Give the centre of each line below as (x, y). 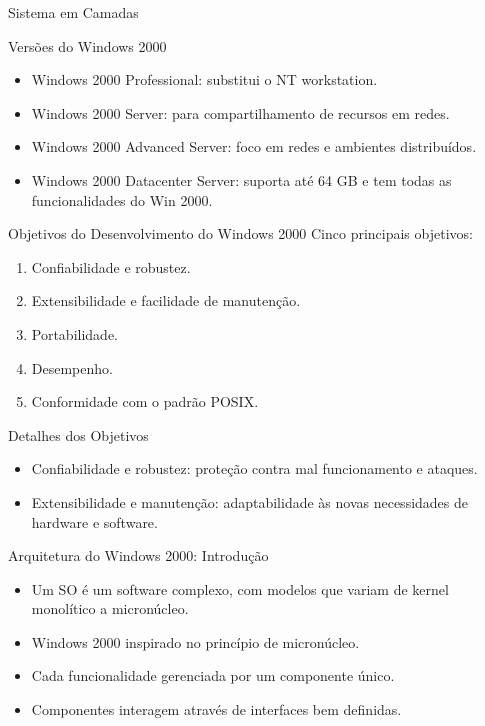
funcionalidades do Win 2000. (122, 199)
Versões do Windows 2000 (87, 45)
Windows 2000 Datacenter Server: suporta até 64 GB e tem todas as (241, 179)
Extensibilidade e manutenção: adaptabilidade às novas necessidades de (250, 501)
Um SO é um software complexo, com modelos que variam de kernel (240, 588)
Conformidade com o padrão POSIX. (145, 401)
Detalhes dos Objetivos (78, 434)
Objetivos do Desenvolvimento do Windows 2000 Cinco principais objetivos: (240, 233)
